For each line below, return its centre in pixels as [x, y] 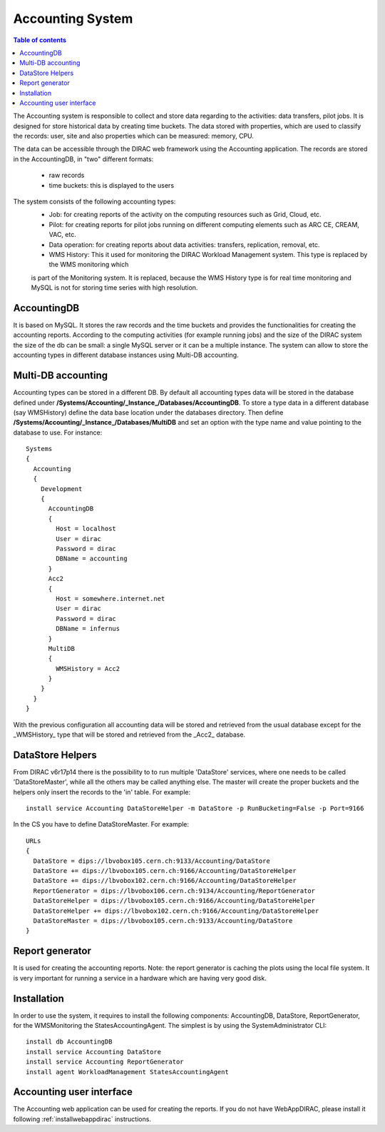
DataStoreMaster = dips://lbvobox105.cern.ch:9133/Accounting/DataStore [163, 921]
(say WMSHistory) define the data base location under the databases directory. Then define [148, 412]
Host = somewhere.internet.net [111, 598]
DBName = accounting [92, 559]
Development [61, 489]
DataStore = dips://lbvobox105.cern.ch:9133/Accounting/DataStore [152, 861]
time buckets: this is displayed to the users [112, 185]
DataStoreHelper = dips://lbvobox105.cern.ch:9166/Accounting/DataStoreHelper [174, 901]
